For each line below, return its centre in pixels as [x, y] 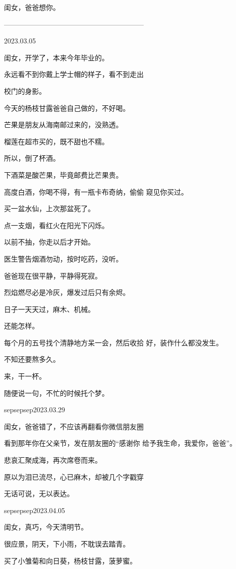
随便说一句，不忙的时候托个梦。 [56, 393]
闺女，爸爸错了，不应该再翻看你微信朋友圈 [74, 426]
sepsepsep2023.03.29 [35, 410]
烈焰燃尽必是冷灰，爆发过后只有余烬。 [67, 292]
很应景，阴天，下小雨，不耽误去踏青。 [67, 544]
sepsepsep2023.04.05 [35, 510]
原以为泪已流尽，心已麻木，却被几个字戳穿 [74, 476]
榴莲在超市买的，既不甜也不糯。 [56, 141]
